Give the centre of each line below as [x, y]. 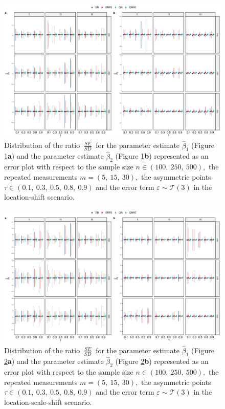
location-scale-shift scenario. [48, 402]
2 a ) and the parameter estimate [54, 361]
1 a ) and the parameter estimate [54, 156]
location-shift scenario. [39, 197]
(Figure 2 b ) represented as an [162, 361]
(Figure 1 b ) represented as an [162, 156]
